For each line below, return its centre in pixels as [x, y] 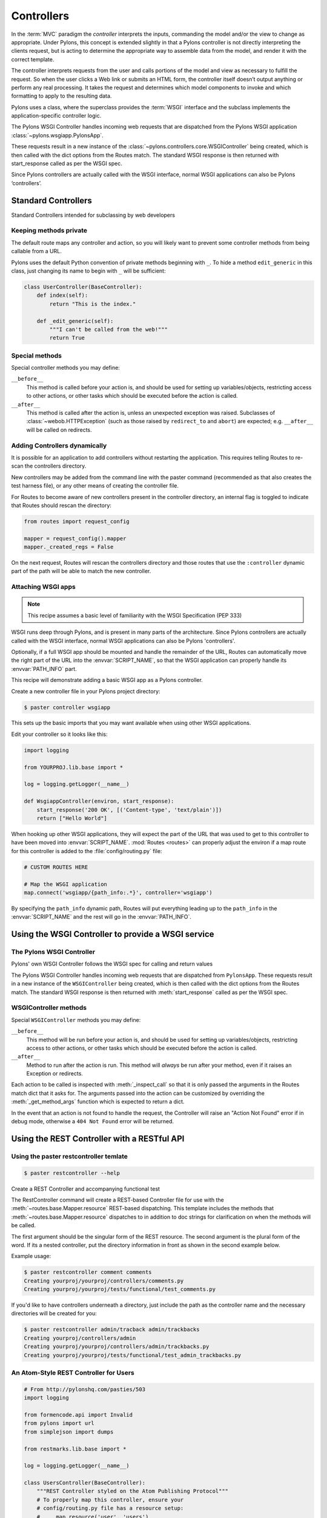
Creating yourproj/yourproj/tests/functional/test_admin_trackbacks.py [133, 1355]
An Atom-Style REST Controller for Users [73, 1372]
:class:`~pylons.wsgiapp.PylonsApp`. [58, 135]
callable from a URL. [36, 251]
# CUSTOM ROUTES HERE [56, 867]
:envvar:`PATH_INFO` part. [44, 669]
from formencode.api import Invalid [78, 1414]
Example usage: [31, 1256]
